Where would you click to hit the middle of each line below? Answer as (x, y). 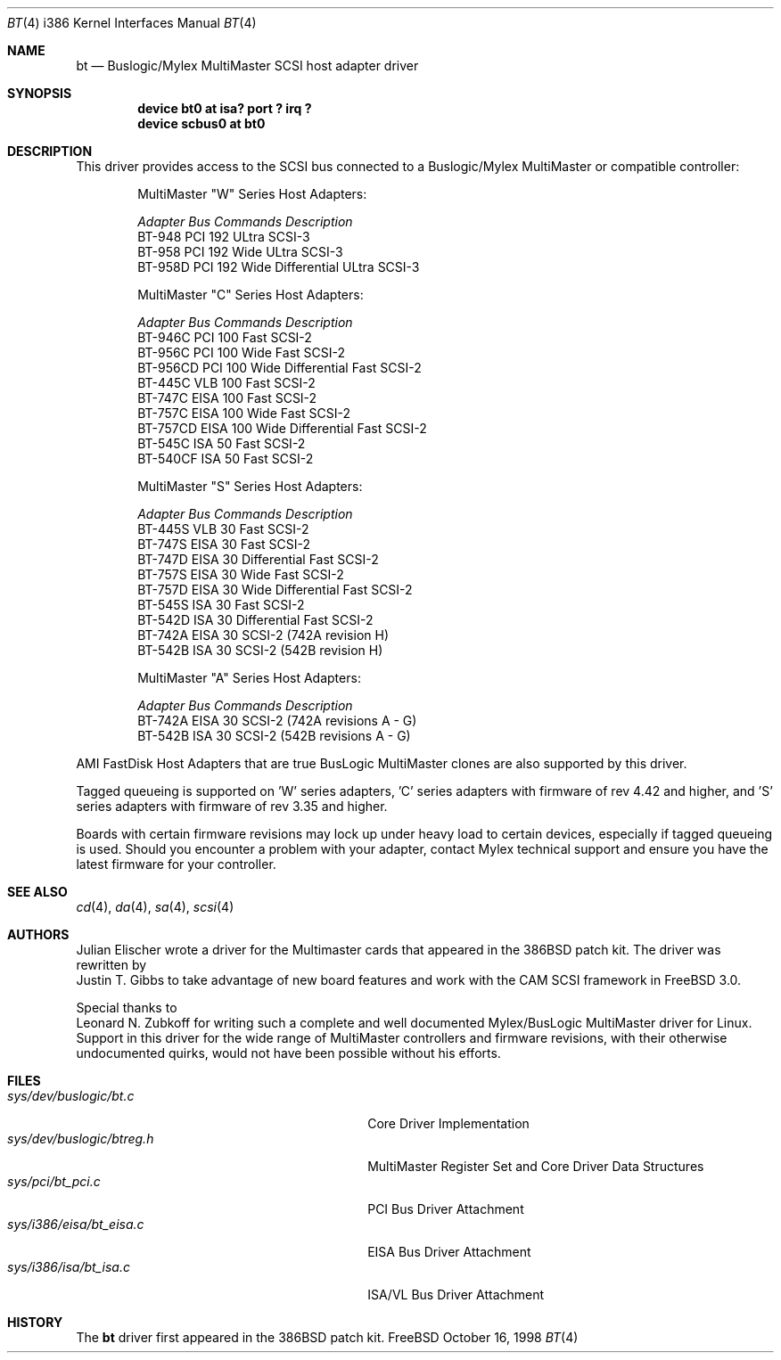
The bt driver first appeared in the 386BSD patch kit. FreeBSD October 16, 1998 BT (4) (327, 1337)
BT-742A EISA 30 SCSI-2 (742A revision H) (263, 635)
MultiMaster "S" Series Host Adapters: (250, 486)
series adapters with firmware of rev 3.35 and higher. (232, 806)
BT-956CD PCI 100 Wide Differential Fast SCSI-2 (280, 368)
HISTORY (35, 1322)
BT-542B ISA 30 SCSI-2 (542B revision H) (260, 650)
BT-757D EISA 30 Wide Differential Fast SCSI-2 (275, 590)
